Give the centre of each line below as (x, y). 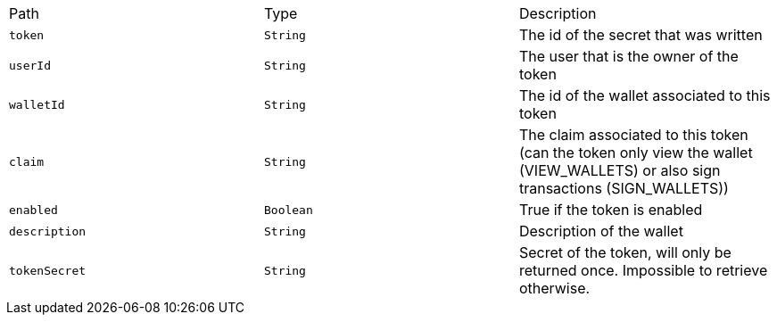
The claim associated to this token (633, 135)
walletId (37, 104)
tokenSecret (48, 270)
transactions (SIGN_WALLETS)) (624, 188)
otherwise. (554, 288)
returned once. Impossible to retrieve (643, 270)
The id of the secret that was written (641, 35)
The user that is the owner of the (628, 56)
